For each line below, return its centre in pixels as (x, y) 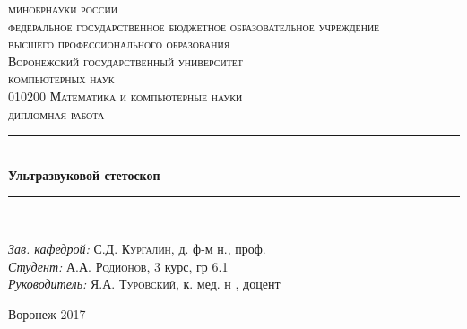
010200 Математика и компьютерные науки (125, 95)
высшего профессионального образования (119, 43)
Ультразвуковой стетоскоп (84, 174)
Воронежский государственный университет (125, 61)
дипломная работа (56, 113)
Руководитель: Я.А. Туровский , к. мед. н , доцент (144, 284)
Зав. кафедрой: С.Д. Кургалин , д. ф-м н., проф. (137, 248)
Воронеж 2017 (47, 313)
